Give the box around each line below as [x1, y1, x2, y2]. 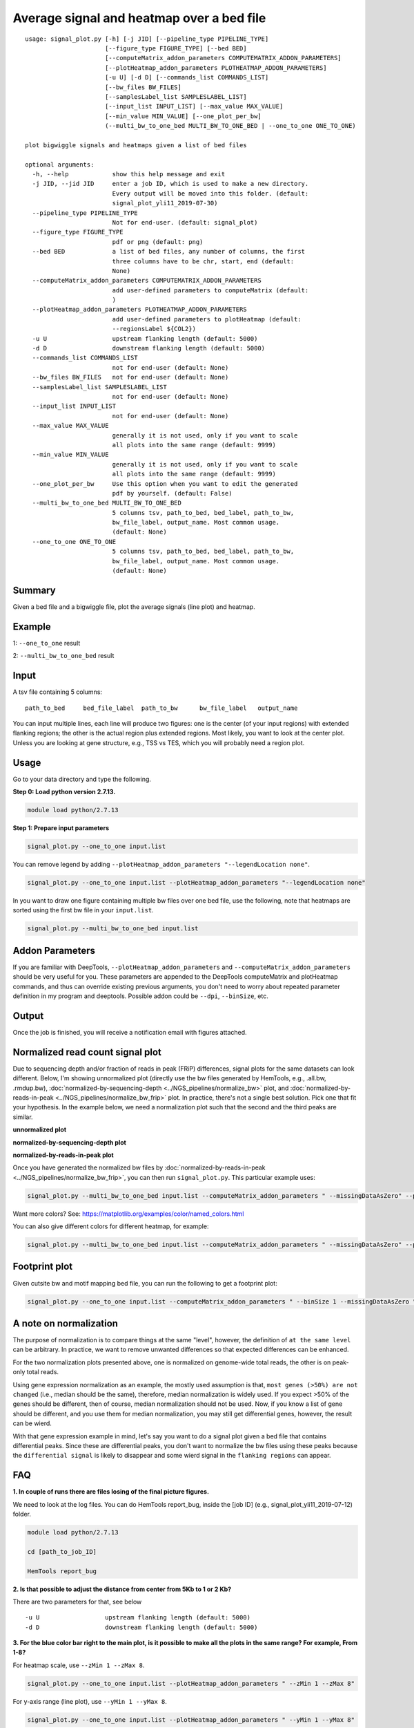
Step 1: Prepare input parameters [12, 823, 110, 832]
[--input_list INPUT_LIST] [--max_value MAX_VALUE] [104, 102, 284, 111]
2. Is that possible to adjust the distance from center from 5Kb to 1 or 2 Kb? [12, 1585, 232, 1593]
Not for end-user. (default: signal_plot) [112, 218, 258, 226]
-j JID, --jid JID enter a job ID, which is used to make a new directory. [32, 180, 309, 188]
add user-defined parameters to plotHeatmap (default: [112, 315, 302, 323]
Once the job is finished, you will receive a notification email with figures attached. [12, 1028, 248, 1036]
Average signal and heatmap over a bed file [12, 10, 266, 26]
